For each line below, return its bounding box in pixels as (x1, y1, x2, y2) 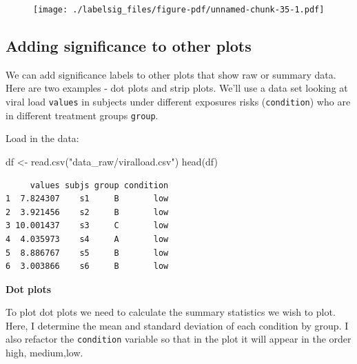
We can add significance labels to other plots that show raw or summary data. (6, 67, 336, 81)
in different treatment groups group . (6, 108, 159, 122)
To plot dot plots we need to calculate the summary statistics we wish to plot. (6, 305, 336, 319)
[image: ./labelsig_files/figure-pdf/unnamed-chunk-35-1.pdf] (33, 5, 325, 14)
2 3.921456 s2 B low (6, 207, 169, 217)
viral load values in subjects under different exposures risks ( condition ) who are (6, 94, 351, 109)
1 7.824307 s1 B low (6, 194, 169, 204)
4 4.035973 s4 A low (6, 234, 169, 244)
